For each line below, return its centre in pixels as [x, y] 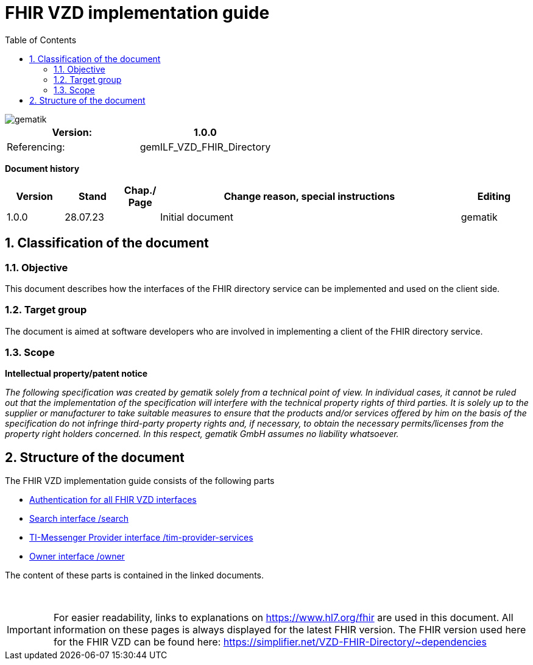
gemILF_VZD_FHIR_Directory [205, 147]
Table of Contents [41, 40]
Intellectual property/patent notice [76, 374]
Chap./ [140, 190]
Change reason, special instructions [309, 196]
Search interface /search [79, 519]
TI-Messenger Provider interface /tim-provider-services [141, 538]
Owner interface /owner [77, 557]
